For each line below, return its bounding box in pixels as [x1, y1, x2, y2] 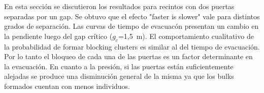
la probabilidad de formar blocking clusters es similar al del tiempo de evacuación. [4, 41, 260, 52]
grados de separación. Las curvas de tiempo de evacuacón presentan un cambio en [4, 21, 259, 31]
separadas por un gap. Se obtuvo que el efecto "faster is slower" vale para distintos [4, 11, 260, 21]
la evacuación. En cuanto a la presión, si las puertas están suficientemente [4, 61, 234, 71]
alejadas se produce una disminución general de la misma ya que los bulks [4, 71, 234, 81]
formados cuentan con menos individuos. [4, 80, 130, 91]
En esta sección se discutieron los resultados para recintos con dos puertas [4, 1, 235, 11]
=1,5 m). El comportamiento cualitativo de [118, 30, 254, 41]
